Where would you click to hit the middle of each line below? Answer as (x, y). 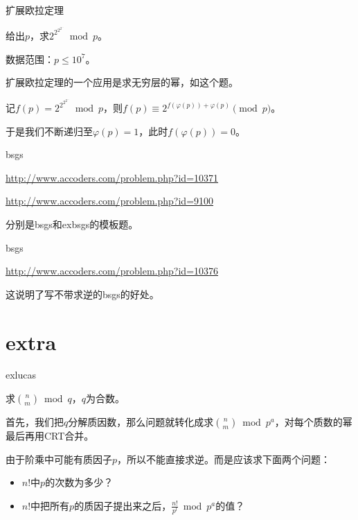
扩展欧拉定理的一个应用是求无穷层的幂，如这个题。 (122, 82)
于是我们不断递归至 (49, 131)
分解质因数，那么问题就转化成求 (141, 422)
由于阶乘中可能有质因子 (59, 459)
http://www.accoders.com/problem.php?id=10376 (112, 271)
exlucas (21, 375)
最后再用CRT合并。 (50, 436)
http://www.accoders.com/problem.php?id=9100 (110, 201)
